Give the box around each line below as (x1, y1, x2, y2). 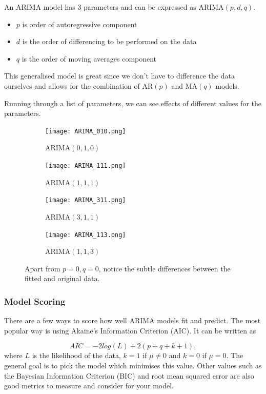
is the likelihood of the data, (32, 350, 121, 361)
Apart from (25, 263, 60, 273)
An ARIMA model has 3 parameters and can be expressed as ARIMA (4, 2, 224, 12)
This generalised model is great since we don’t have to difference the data (4, 70, 235, 81)
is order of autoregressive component (22, 18, 137, 29)
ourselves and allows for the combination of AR (4, 80, 153, 91)
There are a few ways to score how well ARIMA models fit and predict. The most (4, 315, 261, 326)
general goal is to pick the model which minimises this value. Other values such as (4, 360, 262, 370)
